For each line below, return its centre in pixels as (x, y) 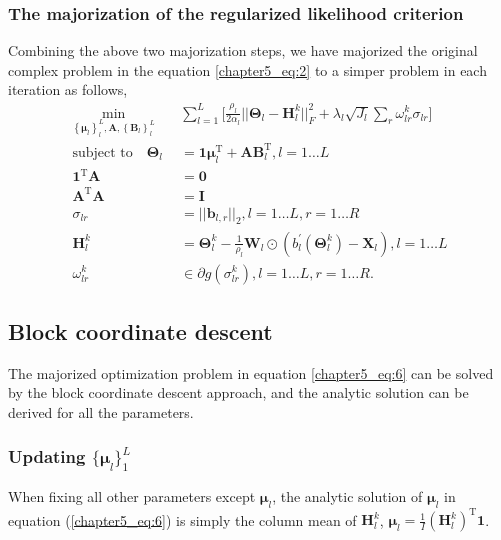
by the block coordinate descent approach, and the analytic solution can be (238, 392)
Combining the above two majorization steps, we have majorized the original (243, 50)
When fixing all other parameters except (132, 496)
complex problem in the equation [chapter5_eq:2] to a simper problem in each (247, 69)
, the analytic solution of (347, 496)
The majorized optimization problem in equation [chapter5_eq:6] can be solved (251, 372)
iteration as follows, (68, 89)
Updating (47, 456)
